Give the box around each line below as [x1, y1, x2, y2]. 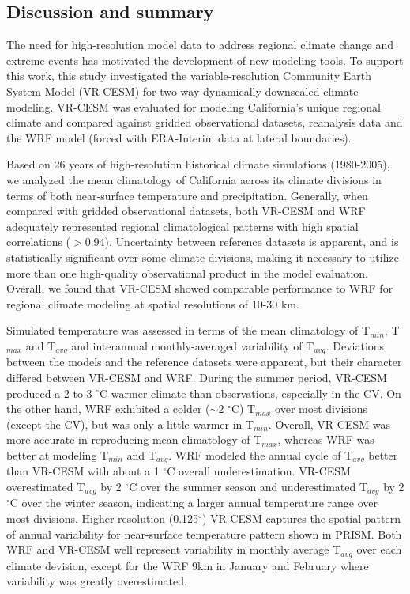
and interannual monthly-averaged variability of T [71, 337, 314, 354]
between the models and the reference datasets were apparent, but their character [6, 354, 402, 370]
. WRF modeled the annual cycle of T [168, 446, 353, 463]
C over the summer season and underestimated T [129, 478, 368, 494]
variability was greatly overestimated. [6, 573, 187, 589]
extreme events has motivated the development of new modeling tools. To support [6, 51, 404, 68]
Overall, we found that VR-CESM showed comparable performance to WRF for [6, 280, 393, 297]
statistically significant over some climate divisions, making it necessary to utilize [6, 248, 399, 265]
